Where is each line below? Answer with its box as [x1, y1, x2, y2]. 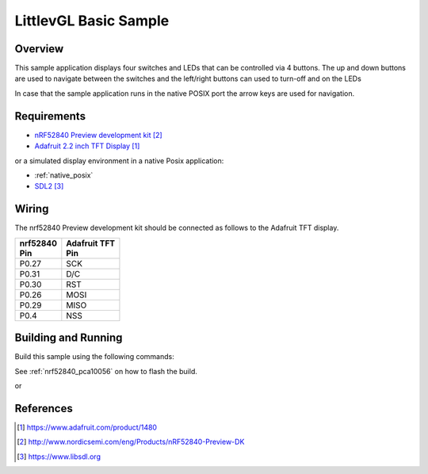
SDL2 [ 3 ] [34, 182, 64, 191]
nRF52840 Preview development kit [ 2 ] [34, 130, 162, 140]
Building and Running [14, 331, 123, 345]
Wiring [14, 202, 49, 216]
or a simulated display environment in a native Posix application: [14, 155, 224, 166]
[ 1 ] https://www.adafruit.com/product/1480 [17, 422, 158, 432]
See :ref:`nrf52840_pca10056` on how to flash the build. [14, 366, 197, 376]
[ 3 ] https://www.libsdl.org [17, 452, 101, 461]
